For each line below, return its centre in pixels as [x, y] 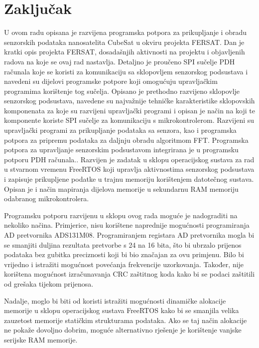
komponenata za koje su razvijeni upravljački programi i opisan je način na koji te [129, 110]
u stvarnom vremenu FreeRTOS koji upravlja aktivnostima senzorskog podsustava [129, 169]
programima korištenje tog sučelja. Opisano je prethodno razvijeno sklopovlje [122, 91]
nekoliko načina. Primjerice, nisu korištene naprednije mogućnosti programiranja [127, 225]
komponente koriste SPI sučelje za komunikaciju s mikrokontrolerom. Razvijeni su [129, 120]
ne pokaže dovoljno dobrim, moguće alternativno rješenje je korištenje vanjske [123, 330]
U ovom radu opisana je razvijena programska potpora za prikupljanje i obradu [126, 32]
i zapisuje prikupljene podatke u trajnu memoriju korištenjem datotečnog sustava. [129, 179]
